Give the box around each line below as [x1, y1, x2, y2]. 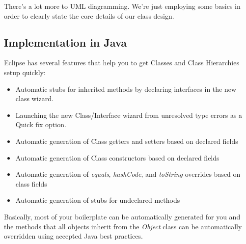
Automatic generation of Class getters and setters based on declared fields [15, 136, 238, 146]
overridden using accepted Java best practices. [4, 231, 143, 241]
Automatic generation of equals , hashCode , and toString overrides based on [15, 169, 241, 179]
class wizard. [15, 93, 54, 104]
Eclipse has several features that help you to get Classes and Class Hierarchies [4, 57, 239, 68]
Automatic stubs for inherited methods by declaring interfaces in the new [15, 83, 237, 94]
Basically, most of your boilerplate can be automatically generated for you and [4, 211, 241, 221]
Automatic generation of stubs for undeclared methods [15, 195, 180, 205]
